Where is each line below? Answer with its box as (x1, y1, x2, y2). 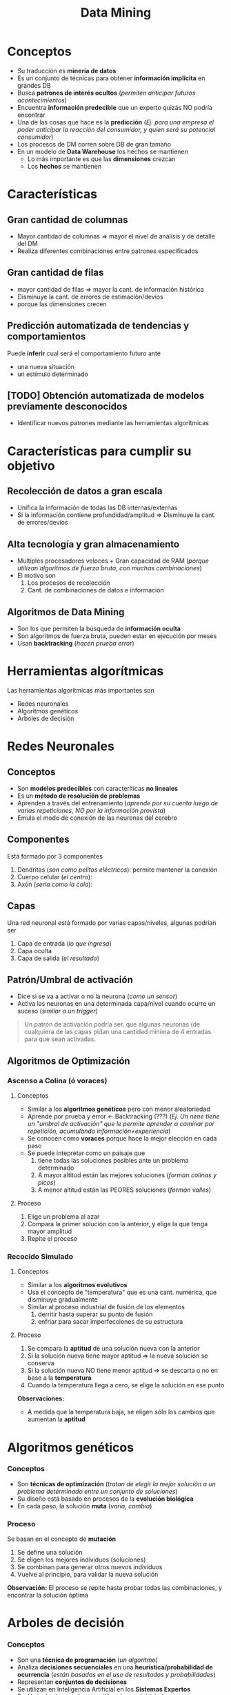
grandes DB (17, 81, 52, 89)
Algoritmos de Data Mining (7, 606, 125, 618)
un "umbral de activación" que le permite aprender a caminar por (27, 1120, 215, 1128)
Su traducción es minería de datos (17, 66, 117, 75)
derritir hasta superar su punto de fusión (37, 1310, 153, 1318)
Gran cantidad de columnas (7, 214, 129, 225)
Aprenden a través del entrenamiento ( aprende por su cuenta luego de (17, 798, 219, 807)
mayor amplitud (27, 1227, 72, 1235)
